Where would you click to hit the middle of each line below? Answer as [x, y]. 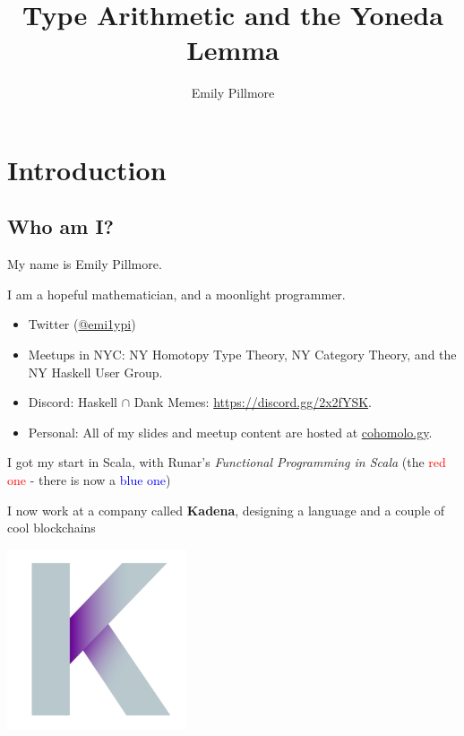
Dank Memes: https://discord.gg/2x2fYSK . [253, 402]
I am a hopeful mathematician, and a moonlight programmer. [176, 294]
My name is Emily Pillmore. [85, 264]
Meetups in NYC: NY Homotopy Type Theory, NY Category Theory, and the [242, 355]
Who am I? [60, 226]
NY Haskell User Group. [95, 372]
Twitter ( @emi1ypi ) [82, 324]
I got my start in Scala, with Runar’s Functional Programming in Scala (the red [227, 462]
